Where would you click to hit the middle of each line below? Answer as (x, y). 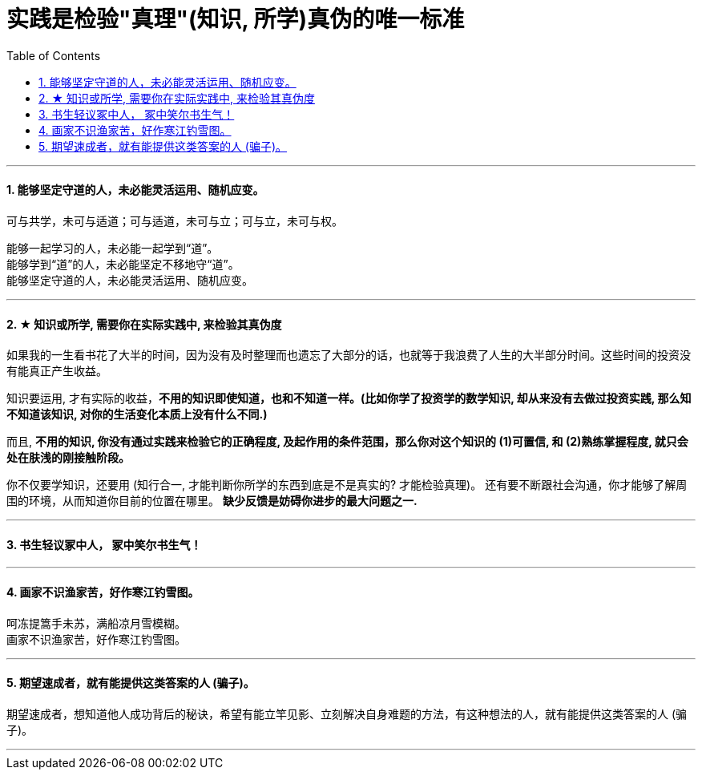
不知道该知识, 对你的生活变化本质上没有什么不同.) (137, 414)
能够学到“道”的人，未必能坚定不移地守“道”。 (123, 264)
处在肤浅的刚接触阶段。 (68, 458)
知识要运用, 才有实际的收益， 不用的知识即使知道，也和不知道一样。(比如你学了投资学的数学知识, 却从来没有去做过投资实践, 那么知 (349, 398)
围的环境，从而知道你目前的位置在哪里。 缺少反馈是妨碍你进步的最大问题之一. (212, 501)
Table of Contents (54, 55)
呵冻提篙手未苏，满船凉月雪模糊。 (96, 623)
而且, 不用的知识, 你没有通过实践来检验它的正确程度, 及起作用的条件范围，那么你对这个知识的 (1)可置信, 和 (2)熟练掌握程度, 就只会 (347, 442)
